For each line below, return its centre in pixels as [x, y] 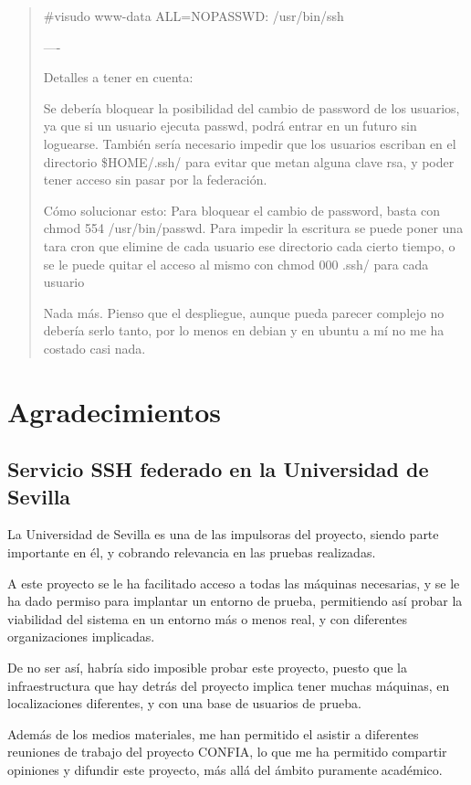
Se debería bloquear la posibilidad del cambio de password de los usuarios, [251, 107]
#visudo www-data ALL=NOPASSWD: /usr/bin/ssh [194, 16]
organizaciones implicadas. [81, 636]
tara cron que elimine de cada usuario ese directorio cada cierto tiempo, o [249, 245]
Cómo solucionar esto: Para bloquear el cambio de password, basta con [242, 210]
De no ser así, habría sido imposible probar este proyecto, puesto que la [207, 668]
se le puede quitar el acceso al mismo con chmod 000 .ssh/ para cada [236, 264]
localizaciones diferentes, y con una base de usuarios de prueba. [184, 703]
